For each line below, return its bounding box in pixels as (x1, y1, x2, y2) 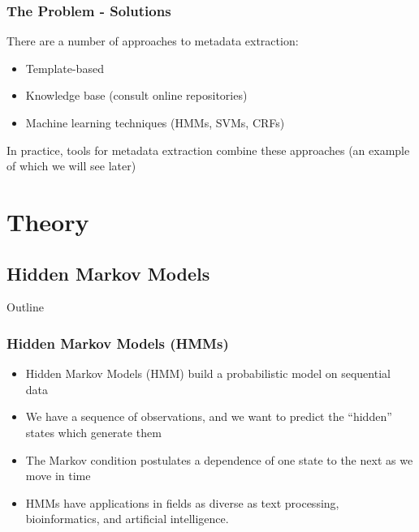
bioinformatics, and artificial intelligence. (25, 510, 229, 527)
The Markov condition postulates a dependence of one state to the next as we (25, 451, 413, 468)
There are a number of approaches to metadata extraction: (6, 32, 299, 49)
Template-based (25, 59, 104, 76)
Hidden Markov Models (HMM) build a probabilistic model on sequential (25, 365, 391, 382)
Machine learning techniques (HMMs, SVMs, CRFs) (25, 114, 285, 131)
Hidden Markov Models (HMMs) (6, 332, 229, 353)
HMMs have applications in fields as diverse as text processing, (25, 494, 339, 511)
